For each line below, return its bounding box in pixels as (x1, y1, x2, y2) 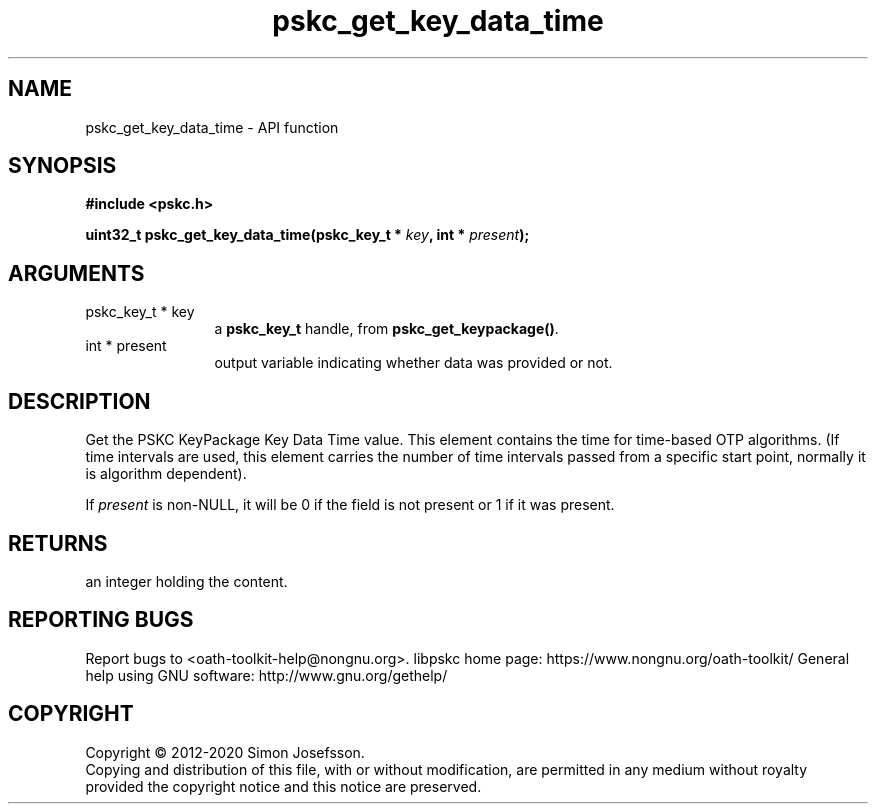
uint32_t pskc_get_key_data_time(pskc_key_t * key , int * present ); (85, 226, 530, 244)
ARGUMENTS (8, 260, 145, 286)
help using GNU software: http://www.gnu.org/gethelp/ (85, 666, 448, 684)
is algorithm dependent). (85, 465, 247, 483)
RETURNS (8, 530, 108, 556)
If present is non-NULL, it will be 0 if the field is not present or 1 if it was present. (85, 496, 615, 514)
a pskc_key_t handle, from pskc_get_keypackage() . (214, 320, 559, 338)
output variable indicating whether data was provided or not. (214, 354, 613, 372)
